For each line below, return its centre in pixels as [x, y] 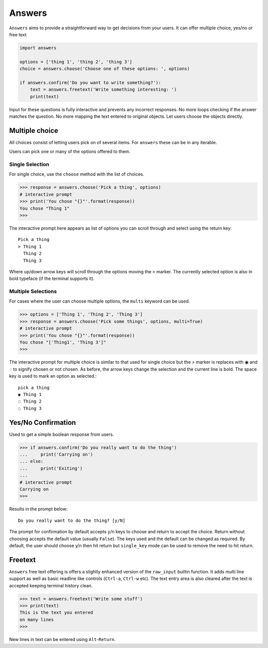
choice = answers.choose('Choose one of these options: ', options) [105, 69]
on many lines [37, 619]
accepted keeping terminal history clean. [51, 585]
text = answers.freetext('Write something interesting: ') [103, 90]
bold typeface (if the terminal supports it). [52, 279]
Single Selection [29, 164]
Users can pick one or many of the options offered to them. [70, 152]
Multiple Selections [33, 292]
